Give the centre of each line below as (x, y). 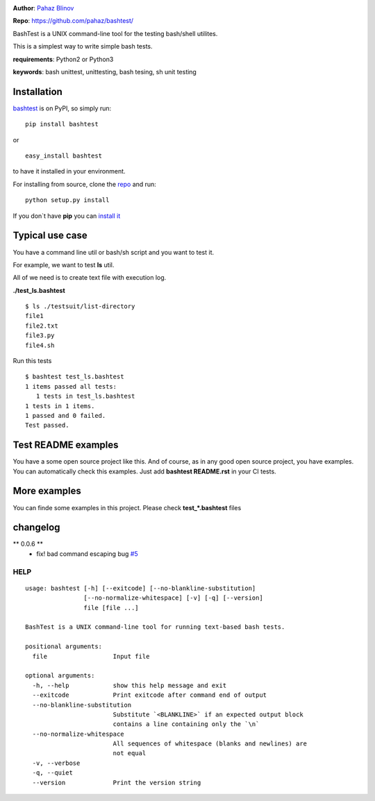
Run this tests (32, 361)
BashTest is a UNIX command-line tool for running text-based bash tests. (155, 627)
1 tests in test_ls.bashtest (85, 396)
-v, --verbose (56, 763)
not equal (130, 753)
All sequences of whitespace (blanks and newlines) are (210, 744)
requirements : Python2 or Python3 (63, 59)
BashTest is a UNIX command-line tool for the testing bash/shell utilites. (115, 33)
